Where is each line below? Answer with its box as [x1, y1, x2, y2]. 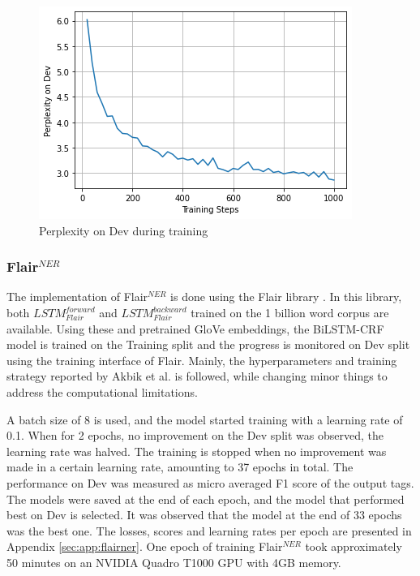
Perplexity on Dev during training [39, 221, 208, 239]
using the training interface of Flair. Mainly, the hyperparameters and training [6, 351, 397, 368]
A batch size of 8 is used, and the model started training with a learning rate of [6, 411, 403, 428]
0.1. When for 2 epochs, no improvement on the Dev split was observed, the [6, 427, 384, 444]
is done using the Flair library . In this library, [170, 288, 402, 305]
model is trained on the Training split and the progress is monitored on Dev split [6, 336, 410, 353]
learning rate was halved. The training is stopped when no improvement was [6, 442, 387, 459]
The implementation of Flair [6, 288, 148, 305]
